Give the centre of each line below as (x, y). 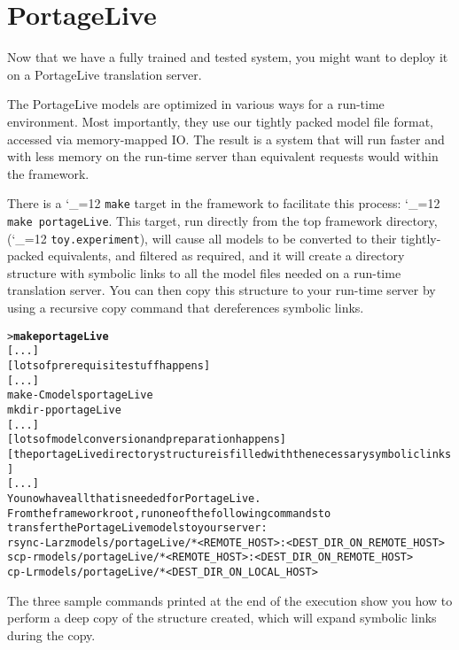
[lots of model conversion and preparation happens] (147, 440)
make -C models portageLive (80, 395)
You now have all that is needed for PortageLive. (134, 498)
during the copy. (51, 635)
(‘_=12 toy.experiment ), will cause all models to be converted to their (202, 238)
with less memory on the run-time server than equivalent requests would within (223, 156)
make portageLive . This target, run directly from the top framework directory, (222, 220)
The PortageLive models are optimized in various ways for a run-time (196, 104)
